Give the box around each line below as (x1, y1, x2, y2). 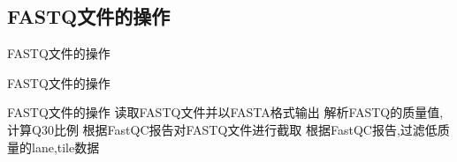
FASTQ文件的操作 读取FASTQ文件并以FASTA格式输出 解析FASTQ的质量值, (7, 103, 444, 121)
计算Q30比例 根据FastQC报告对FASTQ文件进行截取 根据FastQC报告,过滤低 (7, 120, 438, 138)
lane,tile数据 (31, 137, 100, 156)
